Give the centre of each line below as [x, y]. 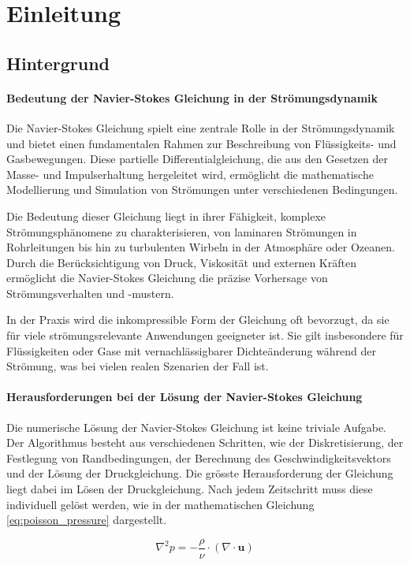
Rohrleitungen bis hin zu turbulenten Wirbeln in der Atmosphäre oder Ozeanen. [201, 247]
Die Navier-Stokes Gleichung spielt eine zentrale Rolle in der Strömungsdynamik [201, 127]
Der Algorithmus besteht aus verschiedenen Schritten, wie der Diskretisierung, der [205, 442]
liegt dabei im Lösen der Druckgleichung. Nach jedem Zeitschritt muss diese [190, 489]
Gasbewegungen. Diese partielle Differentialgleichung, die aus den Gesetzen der [197, 159]
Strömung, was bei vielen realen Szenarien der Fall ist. [138, 366]
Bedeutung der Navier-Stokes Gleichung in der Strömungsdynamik [192, 97]
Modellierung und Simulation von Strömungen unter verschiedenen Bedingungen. [202, 190]
